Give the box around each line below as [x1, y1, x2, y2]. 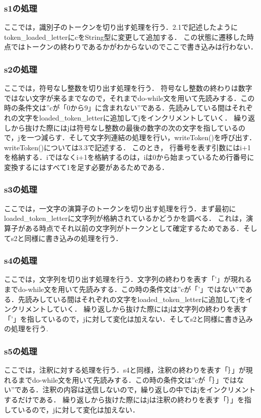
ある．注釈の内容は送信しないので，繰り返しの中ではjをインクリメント [21, 384, 256, 395]
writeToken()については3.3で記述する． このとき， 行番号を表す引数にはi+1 [4, 142, 251, 152]
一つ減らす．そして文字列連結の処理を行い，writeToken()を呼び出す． [27, 132, 256, 143]
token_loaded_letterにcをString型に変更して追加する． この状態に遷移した [4, 31, 247, 42]
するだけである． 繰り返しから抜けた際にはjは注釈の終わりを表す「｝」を [4, 394, 244, 404]
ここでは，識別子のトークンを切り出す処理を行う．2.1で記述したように [4, 22, 238, 32]
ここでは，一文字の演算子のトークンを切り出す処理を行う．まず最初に [4, 203, 236, 213]
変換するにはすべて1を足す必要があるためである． [4, 161, 169, 172]
